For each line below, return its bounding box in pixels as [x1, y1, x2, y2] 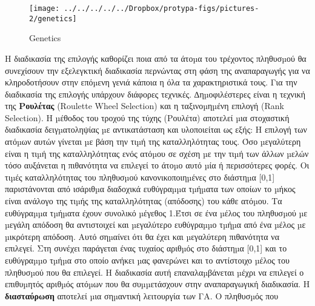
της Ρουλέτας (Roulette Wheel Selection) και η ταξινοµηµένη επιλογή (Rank [5, 99, 284, 112]
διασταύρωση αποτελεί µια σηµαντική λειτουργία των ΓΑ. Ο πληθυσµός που [5, 289, 279, 302]
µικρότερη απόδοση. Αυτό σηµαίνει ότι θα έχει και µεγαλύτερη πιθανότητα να [5, 230, 280, 242]
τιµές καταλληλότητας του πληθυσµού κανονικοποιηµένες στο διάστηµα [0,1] [5, 170, 275, 183]
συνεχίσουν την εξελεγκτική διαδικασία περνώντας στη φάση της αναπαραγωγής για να [5, 64, 310, 76]
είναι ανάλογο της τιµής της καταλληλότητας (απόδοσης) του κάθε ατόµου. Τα [5, 195, 282, 207]
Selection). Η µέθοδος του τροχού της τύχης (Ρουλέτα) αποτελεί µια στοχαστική [5, 111, 290, 124]
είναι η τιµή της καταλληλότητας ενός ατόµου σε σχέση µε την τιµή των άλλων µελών [5, 147, 309, 159]
